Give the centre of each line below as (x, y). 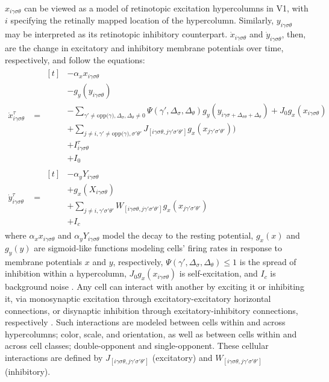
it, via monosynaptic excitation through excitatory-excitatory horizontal (138, 299)
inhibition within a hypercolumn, (66, 273)
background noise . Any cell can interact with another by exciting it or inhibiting (155, 286)
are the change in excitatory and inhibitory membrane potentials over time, (144, 48)
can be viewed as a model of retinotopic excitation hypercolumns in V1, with (166, 8)
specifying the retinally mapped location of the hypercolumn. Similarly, (142, 20)
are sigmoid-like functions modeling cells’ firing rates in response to (158, 248)
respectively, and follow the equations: (75, 59)
